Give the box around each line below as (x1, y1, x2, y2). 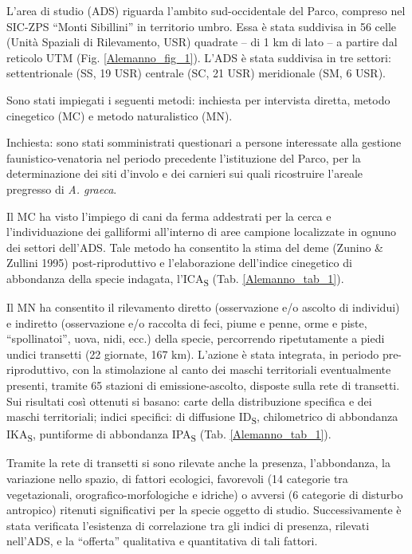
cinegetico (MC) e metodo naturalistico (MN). (6, 107, 233, 124)
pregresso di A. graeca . (6, 180, 117, 197)
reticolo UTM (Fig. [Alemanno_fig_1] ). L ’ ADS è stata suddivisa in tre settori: (6, 49, 391, 65)
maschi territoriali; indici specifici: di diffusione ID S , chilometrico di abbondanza (6, 408, 398, 426)
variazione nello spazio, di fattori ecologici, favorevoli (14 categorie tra (6, 470, 348, 487)
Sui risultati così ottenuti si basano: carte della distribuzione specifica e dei (6, 392, 372, 409)
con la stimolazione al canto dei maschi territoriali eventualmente (72, 361, 391, 378)
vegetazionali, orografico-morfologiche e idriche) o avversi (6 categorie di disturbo (6, 485, 403, 502)
